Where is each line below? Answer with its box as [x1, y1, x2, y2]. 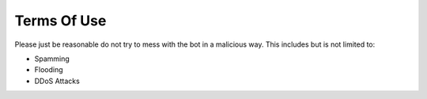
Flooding [34, 65, 63, 74]
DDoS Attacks [34, 76, 81, 86]
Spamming [34, 54, 70, 63]
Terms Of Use [14, 12, 107, 29]
